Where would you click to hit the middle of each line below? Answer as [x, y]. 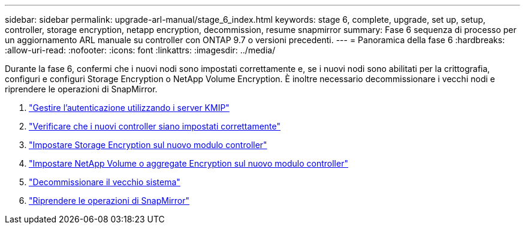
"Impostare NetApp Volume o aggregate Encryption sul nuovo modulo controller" [188, 163]
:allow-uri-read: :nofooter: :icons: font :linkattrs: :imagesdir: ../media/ [140, 50]
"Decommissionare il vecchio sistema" [105, 182]
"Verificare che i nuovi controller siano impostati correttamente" [155, 126]
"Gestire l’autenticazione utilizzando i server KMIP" [129, 108]
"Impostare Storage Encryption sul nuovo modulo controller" [148, 145]
